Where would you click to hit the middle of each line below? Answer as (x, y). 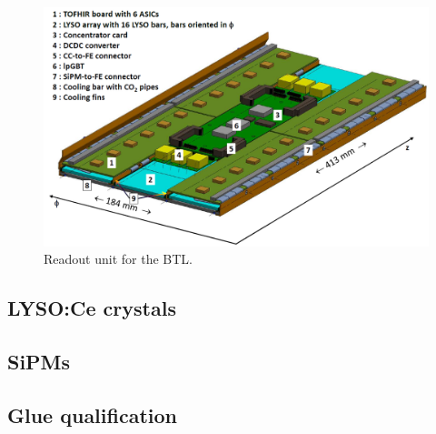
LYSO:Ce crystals (92, 308)
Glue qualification (92, 414)
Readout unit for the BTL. (118, 259)
